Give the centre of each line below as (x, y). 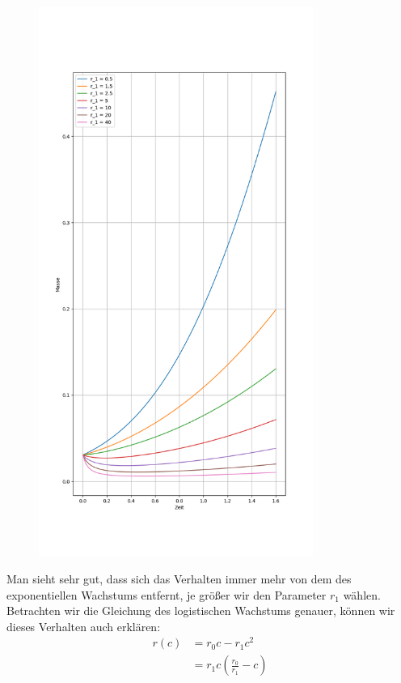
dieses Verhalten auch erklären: (84, 626)
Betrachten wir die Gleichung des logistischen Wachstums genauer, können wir (201, 610)
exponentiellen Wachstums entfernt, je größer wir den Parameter (167, 594)
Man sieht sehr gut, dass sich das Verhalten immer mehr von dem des (179, 578)
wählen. (362, 594)
